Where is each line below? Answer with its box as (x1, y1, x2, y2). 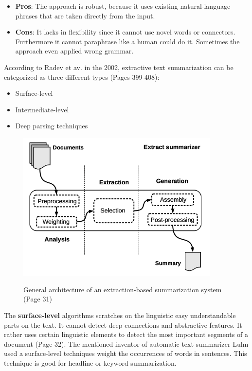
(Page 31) (23, 294, 52, 304)
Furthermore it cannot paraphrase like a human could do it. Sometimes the (15, 36, 240, 46)
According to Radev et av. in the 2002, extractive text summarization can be (4, 62, 234, 72)
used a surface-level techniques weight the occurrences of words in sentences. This (4, 348, 247, 358)
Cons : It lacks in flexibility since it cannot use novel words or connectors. (15, 27, 235, 37)
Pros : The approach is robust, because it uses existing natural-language (15, 1, 231, 11)
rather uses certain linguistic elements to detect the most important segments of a (4, 329, 248, 339)
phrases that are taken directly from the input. (15, 10, 155, 20)
